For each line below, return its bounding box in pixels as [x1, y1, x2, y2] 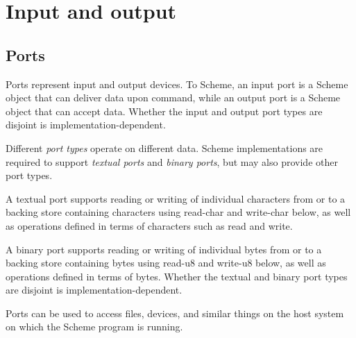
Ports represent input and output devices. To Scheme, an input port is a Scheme [6, 76, 348, 91]
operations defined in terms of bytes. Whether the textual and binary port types [6, 269, 348, 283]
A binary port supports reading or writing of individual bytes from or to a [6, 242, 322, 256]
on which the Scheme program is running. [6, 319, 183, 334]
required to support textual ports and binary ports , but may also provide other [6, 154, 338, 169]
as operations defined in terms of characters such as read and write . [6, 218, 293, 233]
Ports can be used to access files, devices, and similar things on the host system [6, 305, 344, 320]
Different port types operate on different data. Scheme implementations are [6, 140, 323, 155]
